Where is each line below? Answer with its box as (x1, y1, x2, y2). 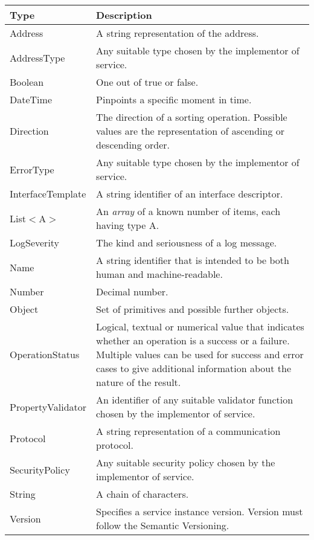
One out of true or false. (96, 75, 199, 89)
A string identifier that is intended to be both (96, 253, 289, 267)
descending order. (96, 138, 170, 152)
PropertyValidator (10, 399, 87, 414)
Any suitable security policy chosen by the (96, 455, 275, 469)
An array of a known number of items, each (96, 204, 281, 218)
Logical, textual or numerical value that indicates (96, 320, 304, 333)
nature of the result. (96, 375, 181, 389)
